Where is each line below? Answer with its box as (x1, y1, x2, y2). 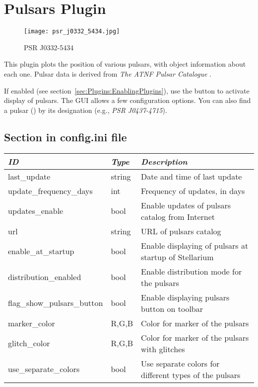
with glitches (141, 343, 185, 355)
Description (141, 155, 188, 167)
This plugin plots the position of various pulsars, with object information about (4, 59, 246, 69)
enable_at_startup (8, 245, 74, 257)
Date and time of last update (141, 170, 242, 182)
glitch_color (8, 337, 50, 349)
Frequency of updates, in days (141, 185, 245, 196)
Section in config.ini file (4, 129, 127, 144)
